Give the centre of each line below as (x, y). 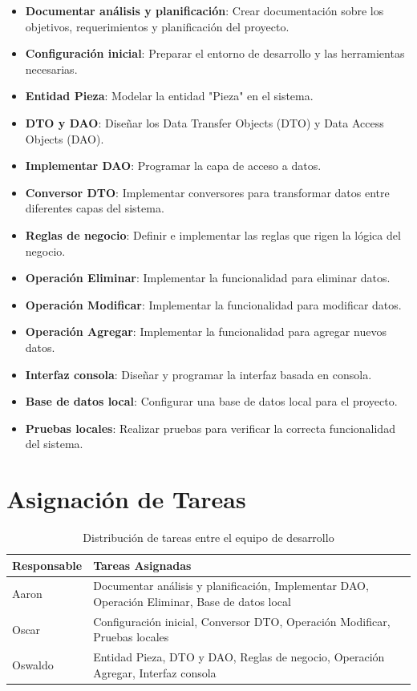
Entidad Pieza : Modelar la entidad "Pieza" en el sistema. (169, 96)
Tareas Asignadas (142, 565)
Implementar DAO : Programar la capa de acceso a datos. (173, 166)
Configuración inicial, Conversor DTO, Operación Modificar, (242, 621)
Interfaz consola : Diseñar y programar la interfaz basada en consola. (198, 374)
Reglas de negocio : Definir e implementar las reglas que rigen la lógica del (213, 234)
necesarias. (51, 69)
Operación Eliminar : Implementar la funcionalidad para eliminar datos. (208, 278)
